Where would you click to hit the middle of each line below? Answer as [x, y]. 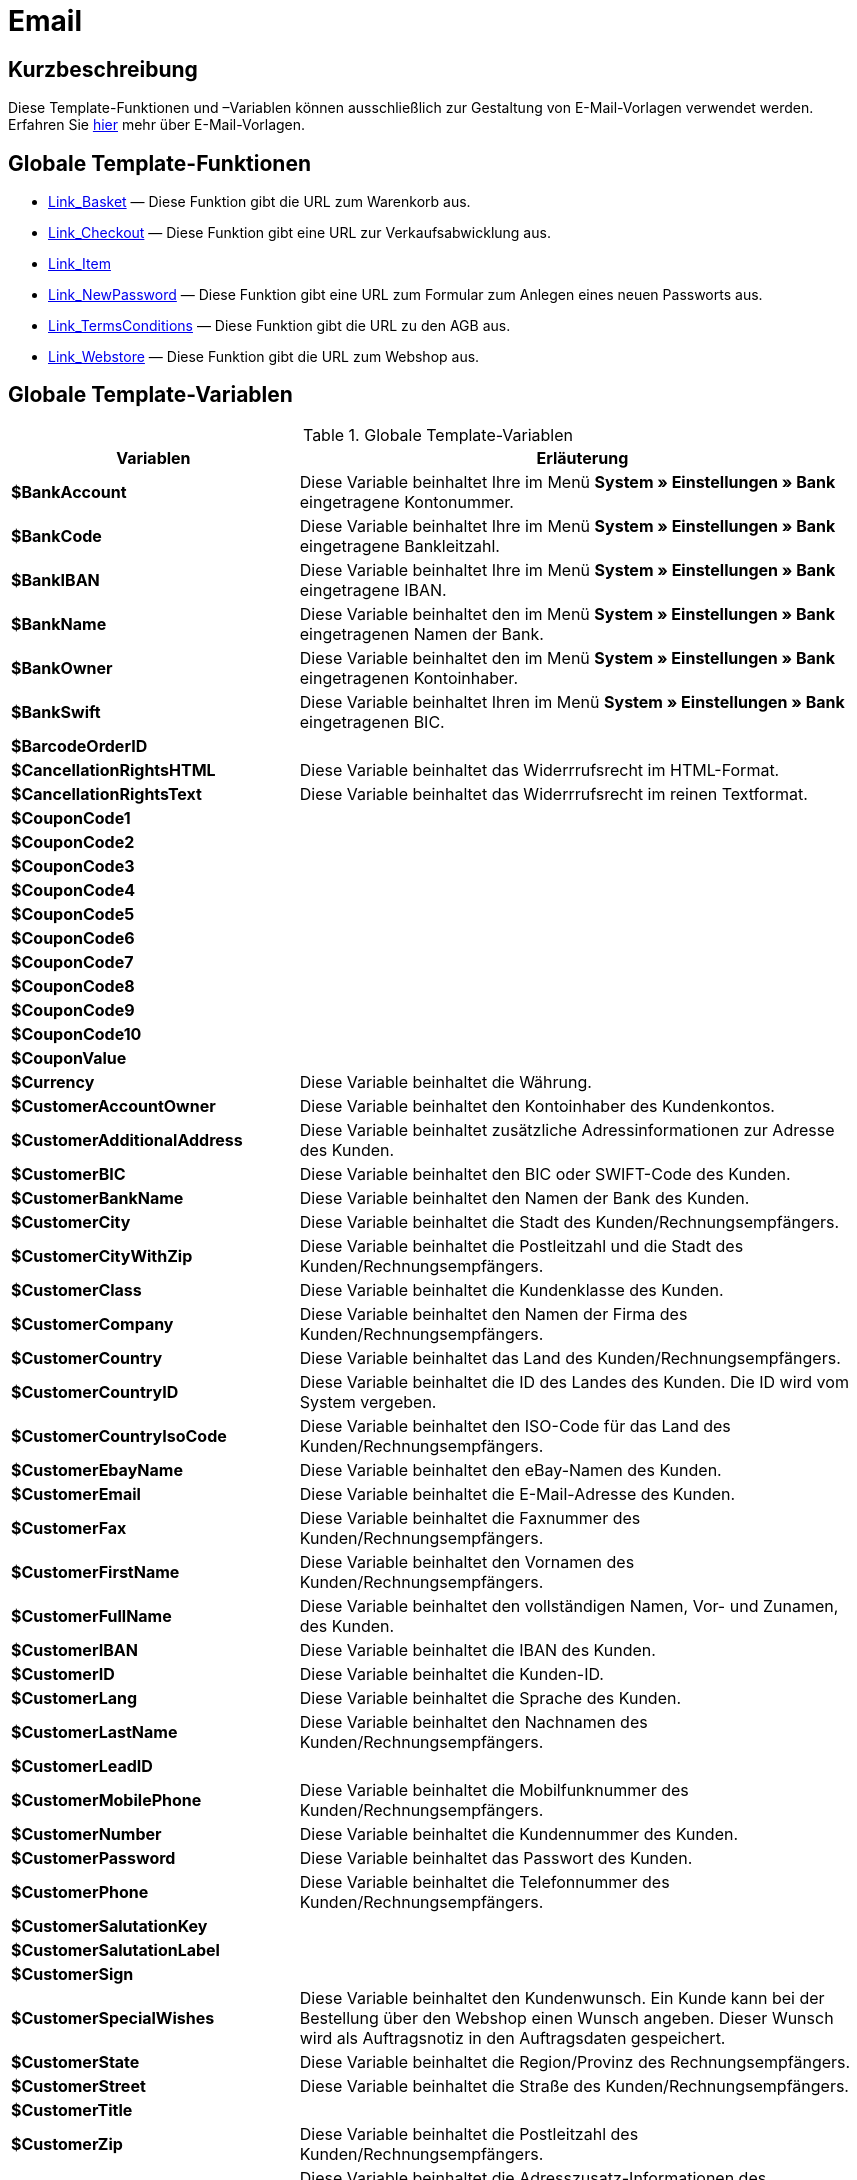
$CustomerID [63, 1673]
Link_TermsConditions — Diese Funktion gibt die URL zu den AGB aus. [279, 326]
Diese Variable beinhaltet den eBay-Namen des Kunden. [510, 1469]
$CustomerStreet [78, 2085]
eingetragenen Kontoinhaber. [408, 677]
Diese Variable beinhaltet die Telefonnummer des [484, 1881]
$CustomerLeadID [82, 1765]
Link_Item [79, 264]
